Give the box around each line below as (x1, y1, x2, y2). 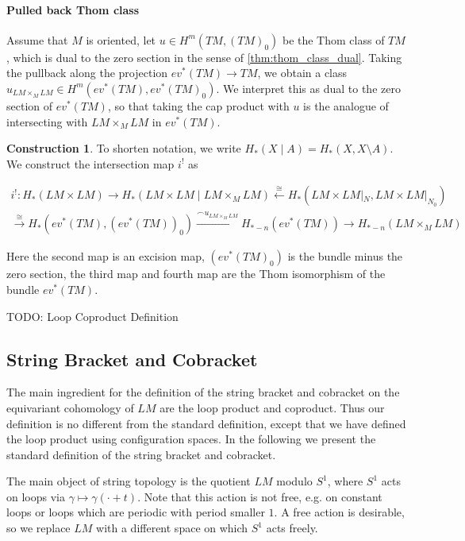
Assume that (6, 31, 68, 48)
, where (327, 473, 363, 489)
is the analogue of (303, 97, 389, 114)
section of (6, 97, 53, 114)
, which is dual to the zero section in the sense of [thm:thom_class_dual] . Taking (6, 48, 402, 65)
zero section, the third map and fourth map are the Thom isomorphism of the (6, 265, 386, 282)
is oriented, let (86, 31, 156, 48)
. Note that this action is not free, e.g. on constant (137, 488, 382, 504)
